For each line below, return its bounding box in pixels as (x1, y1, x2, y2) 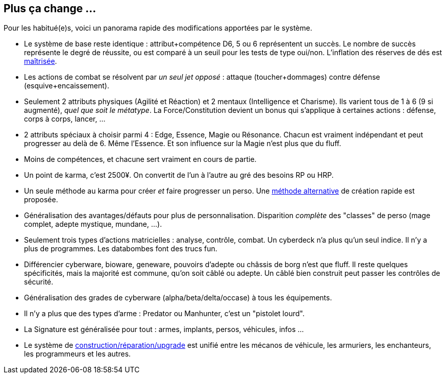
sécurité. (24, 277, 54, 287)
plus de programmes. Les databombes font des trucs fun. (24, 244, 217, 253)
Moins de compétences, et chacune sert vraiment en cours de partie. (24, 155, 257, 164)
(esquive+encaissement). (24, 81, 109, 90)
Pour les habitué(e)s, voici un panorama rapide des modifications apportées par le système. (4, 23, 312, 33)
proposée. (24, 195, 58, 204)
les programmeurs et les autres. (24, 349, 131, 359)
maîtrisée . (24, 57, 57, 66)
